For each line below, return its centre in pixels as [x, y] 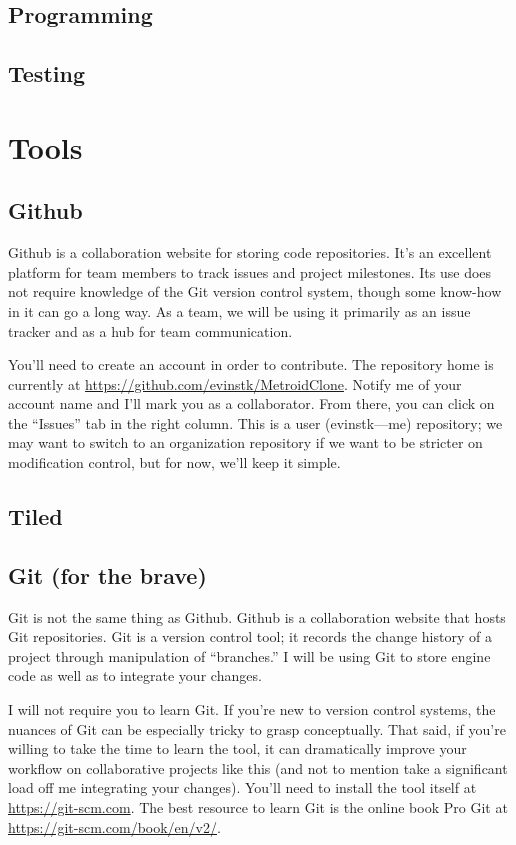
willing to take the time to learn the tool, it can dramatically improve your [237, 748]
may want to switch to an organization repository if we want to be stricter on [245, 442]
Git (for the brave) [107, 574]
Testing [46, 73]
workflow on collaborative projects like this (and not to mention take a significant [258, 767]
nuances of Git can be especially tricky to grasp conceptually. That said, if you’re [257, 728]
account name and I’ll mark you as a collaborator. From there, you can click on [251, 403]
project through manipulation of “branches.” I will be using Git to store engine [249, 655]
